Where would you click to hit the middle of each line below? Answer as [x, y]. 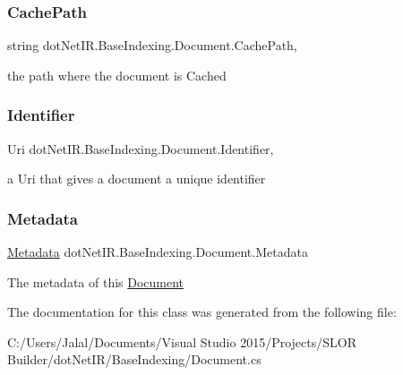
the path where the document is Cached [117, 75]
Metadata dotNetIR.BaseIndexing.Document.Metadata [158, 252]
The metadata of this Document [96, 281]
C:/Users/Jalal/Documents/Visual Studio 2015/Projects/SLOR [182, 341]
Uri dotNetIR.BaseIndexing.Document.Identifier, [141, 148]
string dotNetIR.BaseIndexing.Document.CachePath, [152, 45]
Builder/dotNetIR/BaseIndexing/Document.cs [134, 359]
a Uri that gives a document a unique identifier [137, 179]
